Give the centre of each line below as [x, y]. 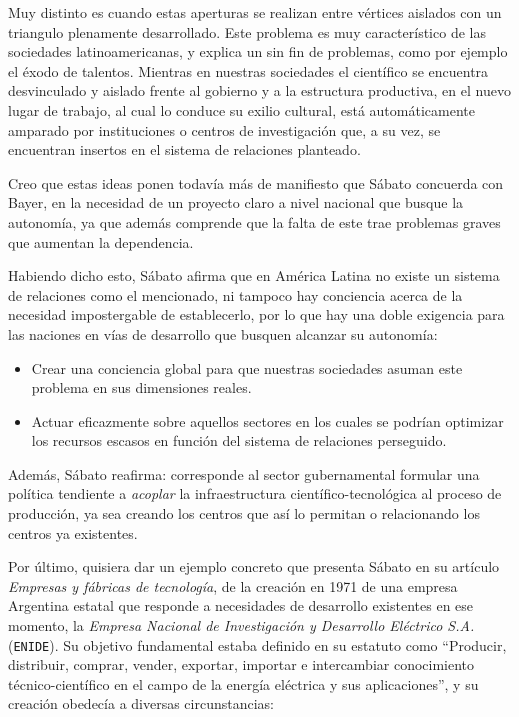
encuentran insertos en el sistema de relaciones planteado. [184, 149]
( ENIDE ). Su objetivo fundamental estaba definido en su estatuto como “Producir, [257, 644]
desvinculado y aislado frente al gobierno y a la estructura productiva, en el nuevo [259, 90]
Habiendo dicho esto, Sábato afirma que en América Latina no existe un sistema [254, 275]
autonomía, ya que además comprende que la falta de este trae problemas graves [254, 221]
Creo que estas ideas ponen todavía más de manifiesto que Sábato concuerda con [256, 182]
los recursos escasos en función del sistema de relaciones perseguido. [239, 440]
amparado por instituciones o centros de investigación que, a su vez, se [224, 129]
